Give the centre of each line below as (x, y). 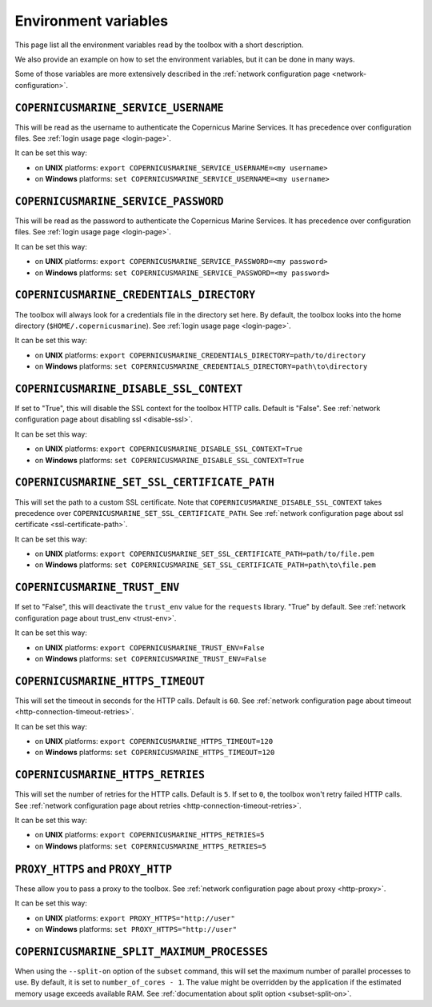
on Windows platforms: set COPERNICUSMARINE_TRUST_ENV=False (151, 658)
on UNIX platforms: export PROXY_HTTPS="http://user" (135, 918)
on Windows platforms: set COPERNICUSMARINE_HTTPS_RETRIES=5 (151, 846)
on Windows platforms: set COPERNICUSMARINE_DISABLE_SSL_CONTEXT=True (170, 460)
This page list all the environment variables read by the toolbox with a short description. (159, 45)
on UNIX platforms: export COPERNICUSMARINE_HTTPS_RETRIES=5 (150, 835)
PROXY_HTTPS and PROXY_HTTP (93, 869)
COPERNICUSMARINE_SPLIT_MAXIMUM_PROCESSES (141, 951)
